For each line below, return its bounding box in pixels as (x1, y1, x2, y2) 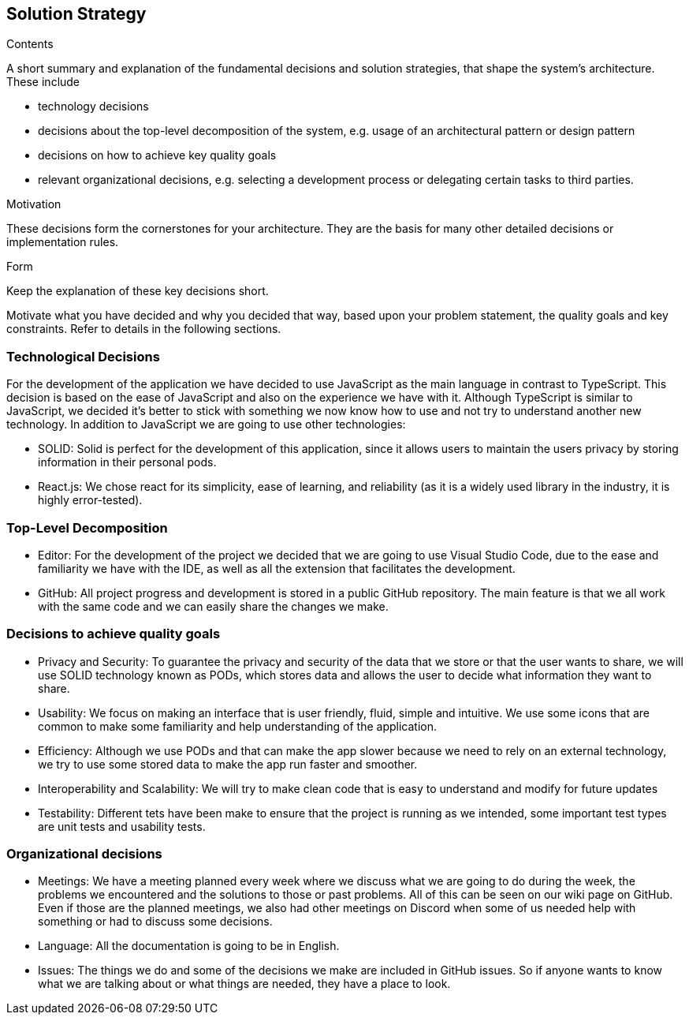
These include (6, 75, 80, 89)
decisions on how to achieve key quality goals (38, 148, 277, 163)
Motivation (6, 197, 61, 211)
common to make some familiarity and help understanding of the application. (38, 719, 438, 733)
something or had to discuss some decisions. (38, 914, 273, 929)
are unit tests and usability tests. (38, 819, 206, 833)
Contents (6, 37, 54, 51)
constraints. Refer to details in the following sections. (6, 322, 281, 336)
